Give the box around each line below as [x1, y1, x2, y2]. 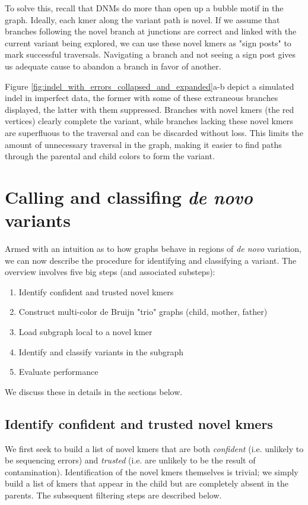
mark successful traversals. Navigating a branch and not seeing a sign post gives [5, 48, 296, 61]
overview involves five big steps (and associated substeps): [5, 266, 215, 278]
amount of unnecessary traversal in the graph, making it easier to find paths [5, 138, 282, 150]
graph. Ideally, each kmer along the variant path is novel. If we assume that [5, 13, 280, 26]
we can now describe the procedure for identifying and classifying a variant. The [5, 254, 297, 266]
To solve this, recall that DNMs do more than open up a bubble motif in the [5, 2, 284, 14]
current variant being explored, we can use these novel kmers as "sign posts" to [5, 36, 291, 49]
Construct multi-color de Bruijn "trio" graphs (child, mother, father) [18, 305, 268, 318]
